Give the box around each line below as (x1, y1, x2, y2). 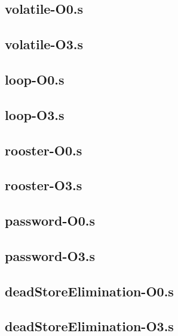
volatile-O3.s (5, 35, 83, 53)
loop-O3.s (5, 105, 65, 124)
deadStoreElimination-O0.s (5, 281, 174, 300)
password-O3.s (5, 246, 95, 265)
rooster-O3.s (5, 176, 82, 194)
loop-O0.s (5, 70, 65, 88)
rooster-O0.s (5, 140, 82, 159)
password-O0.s (5, 211, 95, 230)
